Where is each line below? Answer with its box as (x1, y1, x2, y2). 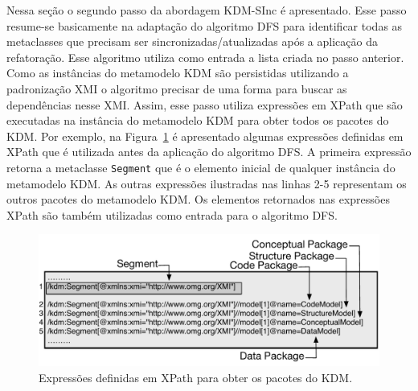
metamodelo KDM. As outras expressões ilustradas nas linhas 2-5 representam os (6, 175, 407, 191)
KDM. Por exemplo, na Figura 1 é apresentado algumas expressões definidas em (6, 127, 404, 144)
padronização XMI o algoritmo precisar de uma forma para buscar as (6, 80, 347, 97)
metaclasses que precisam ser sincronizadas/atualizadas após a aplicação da (6, 33, 378, 50)
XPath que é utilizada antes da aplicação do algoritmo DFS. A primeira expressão (6, 143, 412, 160)
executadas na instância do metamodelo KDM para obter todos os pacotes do (6, 112, 389, 129)
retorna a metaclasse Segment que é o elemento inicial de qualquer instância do (6, 158, 395, 175)
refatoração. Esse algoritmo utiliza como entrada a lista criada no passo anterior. (6, 48, 404, 65)
